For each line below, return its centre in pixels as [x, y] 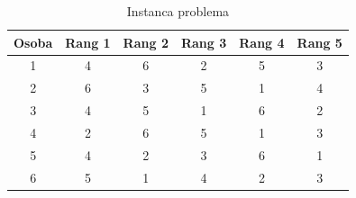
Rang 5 [319, 42]
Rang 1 [88, 42]
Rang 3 [204, 42]
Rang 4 [262, 42]
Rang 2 [146, 42]
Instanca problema [178, 11]
